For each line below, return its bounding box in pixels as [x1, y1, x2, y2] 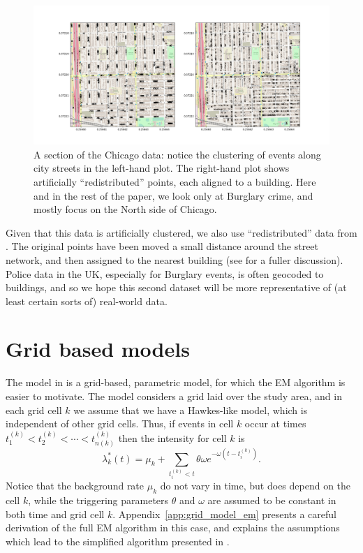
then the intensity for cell [118, 430, 227, 445]
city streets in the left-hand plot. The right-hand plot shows [34, 161, 290, 175]
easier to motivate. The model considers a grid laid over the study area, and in [6, 389, 342, 403]
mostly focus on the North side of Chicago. [34, 202, 217, 216]
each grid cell [6, 402, 62, 417]
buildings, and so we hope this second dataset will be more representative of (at [6, 280, 347, 295]
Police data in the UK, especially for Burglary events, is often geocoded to [6, 266, 324, 281]
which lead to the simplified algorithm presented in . [6, 533, 230, 548]
